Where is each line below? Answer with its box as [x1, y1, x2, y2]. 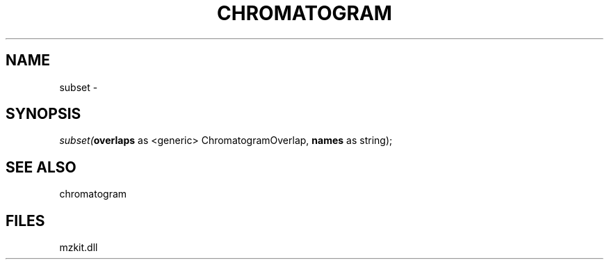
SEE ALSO [6, 158, 76, 176]
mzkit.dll [59, 241, 98, 254]
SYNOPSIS [6, 105, 81, 123]
